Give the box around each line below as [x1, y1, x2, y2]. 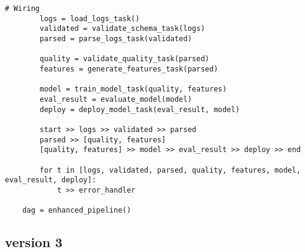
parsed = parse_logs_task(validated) [39, 34, 192, 43]
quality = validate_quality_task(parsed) [39, 55, 210, 64]
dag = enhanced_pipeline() [22, 206, 131, 215]
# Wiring [5, 4, 40, 13]
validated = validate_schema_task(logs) [39, 24, 205, 33]
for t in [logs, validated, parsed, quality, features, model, [39, 165, 301, 174]
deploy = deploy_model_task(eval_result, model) [39, 105, 240, 114]
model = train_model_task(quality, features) [39, 85, 227, 94]
